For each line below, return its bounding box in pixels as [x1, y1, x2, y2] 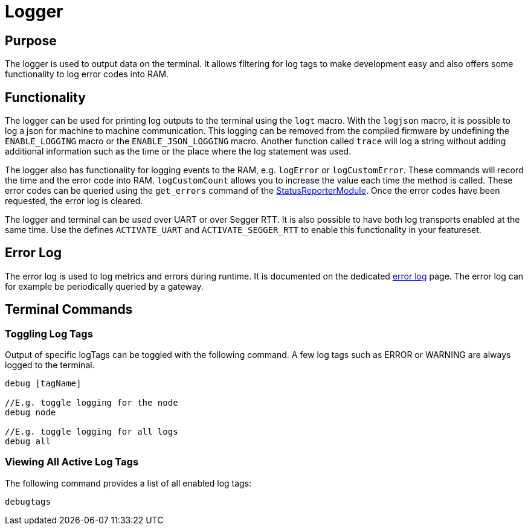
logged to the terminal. [5, 360, 95, 371]
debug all [5, 436, 51, 447]
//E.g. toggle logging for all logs [5, 427, 178, 437]
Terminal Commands [5, 302, 133, 318]
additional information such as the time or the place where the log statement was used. [5, 146, 352, 157]
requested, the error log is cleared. [5, 196, 143, 206]
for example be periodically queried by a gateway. [5, 281, 204, 292]
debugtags [5, 496, 51, 506]
